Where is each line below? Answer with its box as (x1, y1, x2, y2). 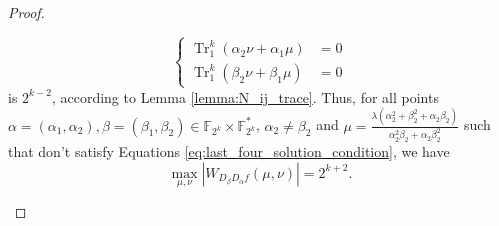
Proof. (8, 2, 45, 22)
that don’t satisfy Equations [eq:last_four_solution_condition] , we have (8, 141, 450, 162)
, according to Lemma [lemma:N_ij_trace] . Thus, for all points (51, 86, 439, 107)
